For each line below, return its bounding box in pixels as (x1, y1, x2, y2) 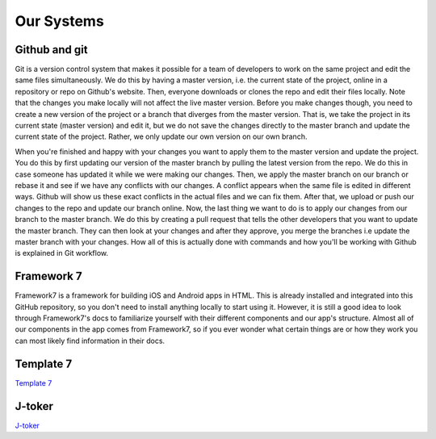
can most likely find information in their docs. (15, 336, 166, 345)
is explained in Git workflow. (15, 249, 109, 258)
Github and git (15, 43, 88, 56)
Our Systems (15, 12, 104, 30)
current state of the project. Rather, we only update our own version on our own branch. (15, 132, 308, 141)
